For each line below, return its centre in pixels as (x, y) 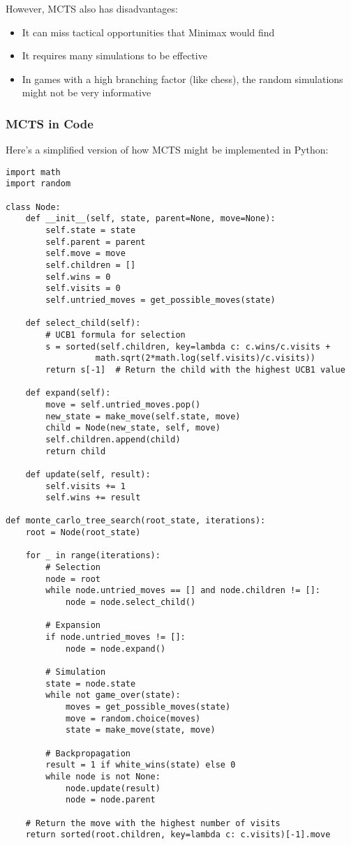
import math (33, 172)
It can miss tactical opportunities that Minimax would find (148, 32)
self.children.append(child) (113, 439)
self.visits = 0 (83, 289)
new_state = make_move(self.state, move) (143, 416)
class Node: (33, 207)
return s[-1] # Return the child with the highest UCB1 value (195, 369)
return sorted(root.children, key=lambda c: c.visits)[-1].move (178, 835)
